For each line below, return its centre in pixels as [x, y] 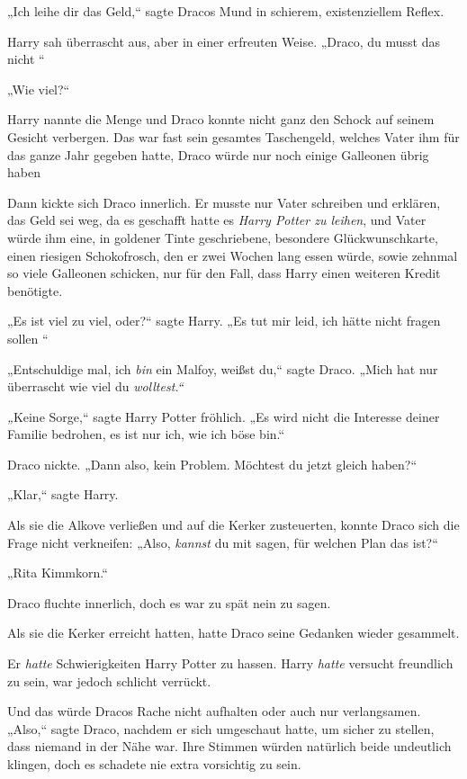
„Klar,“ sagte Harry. [63, 494]
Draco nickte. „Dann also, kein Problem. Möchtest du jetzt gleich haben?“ [212, 464]
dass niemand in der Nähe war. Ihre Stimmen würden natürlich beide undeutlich [229, 746]
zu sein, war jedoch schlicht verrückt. [109, 681]
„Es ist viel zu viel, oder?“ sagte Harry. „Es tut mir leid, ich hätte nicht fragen [224, 321]
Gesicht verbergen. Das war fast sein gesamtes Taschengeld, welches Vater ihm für [233, 136]
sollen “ [28, 338]
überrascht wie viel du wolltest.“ [95, 386]
